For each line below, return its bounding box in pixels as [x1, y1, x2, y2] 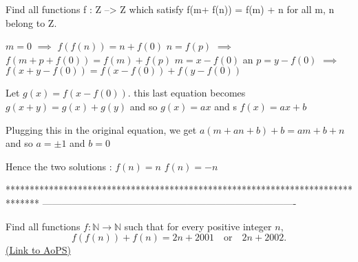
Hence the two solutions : [6, 159, 112, 173]
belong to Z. [6, 15, 57, 30]
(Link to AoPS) [6, 243, 71, 257]
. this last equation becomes [127, 85, 246, 100]
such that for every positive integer [124, 219, 272, 233]
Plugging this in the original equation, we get [6, 122, 197, 137]
